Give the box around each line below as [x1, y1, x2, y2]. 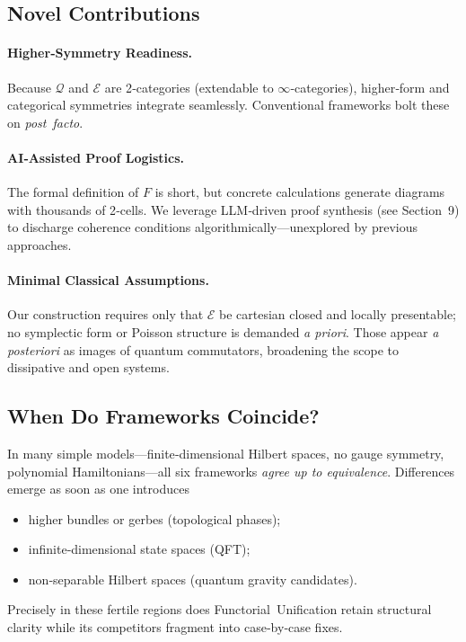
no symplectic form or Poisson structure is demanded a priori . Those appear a [7, 322, 439, 341]
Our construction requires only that [7, 305, 204, 324]
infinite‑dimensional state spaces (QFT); [28, 539, 251, 558]
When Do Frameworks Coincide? [7, 402, 320, 430]
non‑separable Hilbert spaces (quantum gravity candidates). [28, 569, 357, 588]
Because [7, 77, 51, 96]
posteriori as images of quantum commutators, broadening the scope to [7, 340, 399, 359]
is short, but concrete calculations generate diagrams [154, 183, 445, 201]
